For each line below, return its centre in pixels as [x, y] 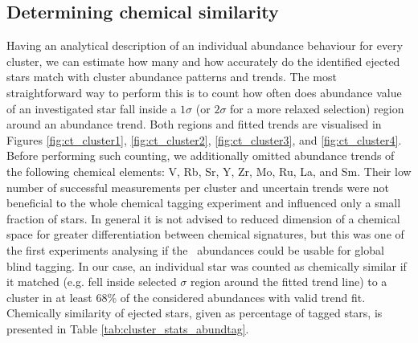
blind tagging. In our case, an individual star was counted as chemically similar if [207, 265]
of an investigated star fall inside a [92, 108]
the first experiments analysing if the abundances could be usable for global [195, 249]
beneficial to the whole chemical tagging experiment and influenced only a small [204, 203]
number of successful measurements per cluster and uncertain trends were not [198, 187]
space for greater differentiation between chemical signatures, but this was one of [205, 234]
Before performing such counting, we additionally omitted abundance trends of [201, 155]
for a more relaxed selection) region [317, 108]
